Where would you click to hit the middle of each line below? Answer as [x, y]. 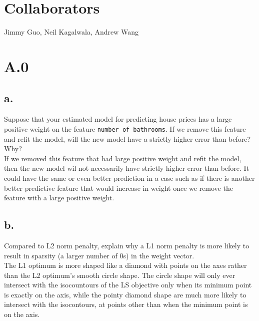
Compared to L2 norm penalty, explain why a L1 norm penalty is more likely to [127, 245]
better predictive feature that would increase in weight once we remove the [118, 188]
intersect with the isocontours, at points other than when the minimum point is [126, 304]
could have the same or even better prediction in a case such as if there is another [129, 178]
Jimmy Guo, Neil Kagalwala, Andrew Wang [71, 32]
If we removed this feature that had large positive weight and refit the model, [123, 158]
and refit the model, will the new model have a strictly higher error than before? [127, 138]
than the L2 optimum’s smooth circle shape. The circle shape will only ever [120, 275]
